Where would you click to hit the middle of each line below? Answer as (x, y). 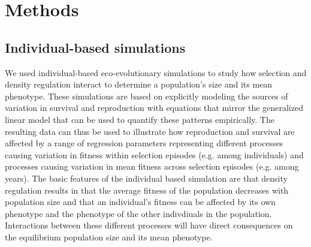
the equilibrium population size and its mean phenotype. (109, 237)
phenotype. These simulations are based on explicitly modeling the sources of (147, 96)
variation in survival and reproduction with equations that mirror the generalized (154, 108)
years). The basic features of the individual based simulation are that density (146, 178)
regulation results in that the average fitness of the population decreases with (147, 190)
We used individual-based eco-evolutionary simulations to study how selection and (156, 72)
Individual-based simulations (95, 47)
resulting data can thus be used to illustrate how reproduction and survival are (150, 131)
